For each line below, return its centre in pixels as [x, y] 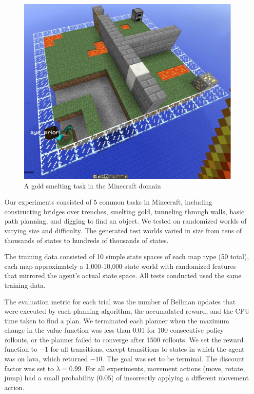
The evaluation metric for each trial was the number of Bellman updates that [120, 301]
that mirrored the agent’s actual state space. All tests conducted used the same [123, 275]
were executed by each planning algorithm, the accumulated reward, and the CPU [127, 311]
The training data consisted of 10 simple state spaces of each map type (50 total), [127, 256]
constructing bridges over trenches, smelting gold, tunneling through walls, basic [124, 211]
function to [21, 349]
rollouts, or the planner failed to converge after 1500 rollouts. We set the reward [124, 339]
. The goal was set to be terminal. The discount [173, 359]
